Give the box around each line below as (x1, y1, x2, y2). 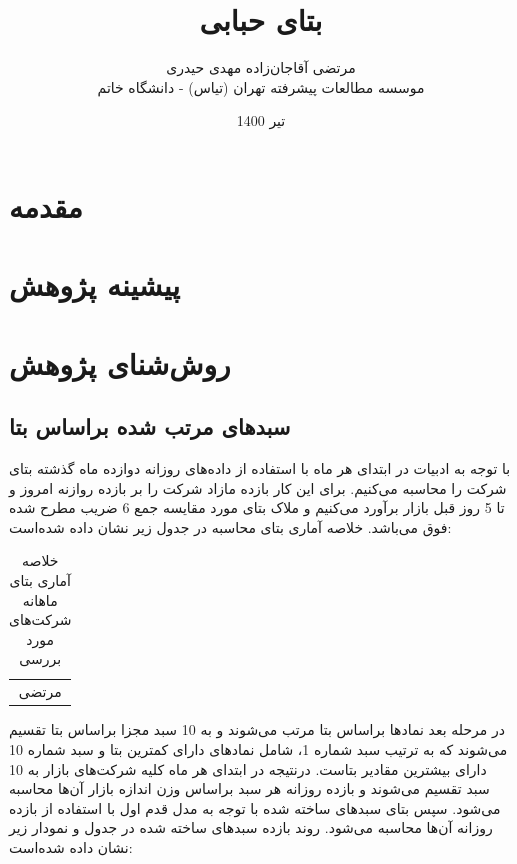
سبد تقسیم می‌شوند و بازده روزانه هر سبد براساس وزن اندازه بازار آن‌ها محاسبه (9, 778, 490, 799)
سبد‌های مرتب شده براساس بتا (9, 411, 291, 442)
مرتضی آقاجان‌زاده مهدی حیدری (166, 57, 356, 78)
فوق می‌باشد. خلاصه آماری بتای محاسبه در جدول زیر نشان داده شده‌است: (9, 516, 452, 537)
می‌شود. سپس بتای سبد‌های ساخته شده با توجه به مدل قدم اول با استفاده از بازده (9, 797, 501, 818)
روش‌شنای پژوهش (9, 342, 231, 383)
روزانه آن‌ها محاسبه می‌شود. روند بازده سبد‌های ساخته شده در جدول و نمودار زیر (9, 817, 493, 838)
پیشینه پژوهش (9, 264, 181, 305)
